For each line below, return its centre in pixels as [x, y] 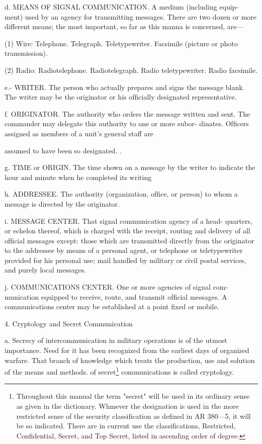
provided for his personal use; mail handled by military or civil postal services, [125, 260]
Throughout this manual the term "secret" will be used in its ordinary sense [133, 396]
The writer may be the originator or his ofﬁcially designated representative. [121, 97]
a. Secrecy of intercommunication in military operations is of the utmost [116, 340]
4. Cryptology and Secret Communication [69, 323]
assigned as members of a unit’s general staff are [79, 133]
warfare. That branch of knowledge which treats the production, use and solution [130, 360]
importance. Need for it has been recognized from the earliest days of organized [127, 350]
